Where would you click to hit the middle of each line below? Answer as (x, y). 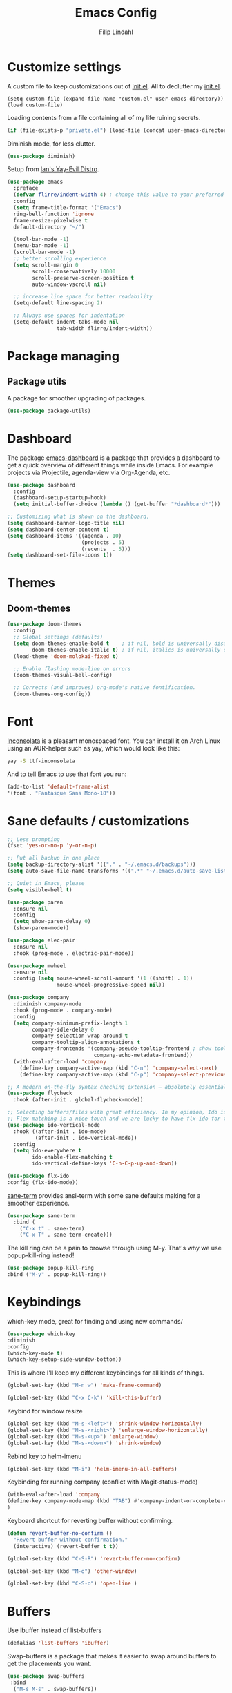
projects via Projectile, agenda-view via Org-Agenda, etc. (89, 472)
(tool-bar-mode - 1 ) (41, 240)
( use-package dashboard (41, 485)
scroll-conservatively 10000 (74, 271)
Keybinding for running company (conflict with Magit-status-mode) (103, 1482)
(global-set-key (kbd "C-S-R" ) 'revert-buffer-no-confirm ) (94, 1558)
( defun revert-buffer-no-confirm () (60, 1534)
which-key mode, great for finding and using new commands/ (95, 1321)
